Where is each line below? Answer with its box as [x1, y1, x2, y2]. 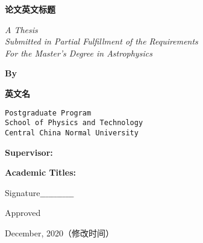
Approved [5, 206, 41, 219]
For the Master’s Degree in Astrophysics [5, 46, 152, 59]
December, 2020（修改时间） [5, 226, 114, 239]
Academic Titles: [5, 166, 77, 179]
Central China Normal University [5, 128, 139, 137]
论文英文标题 [5, 3, 55, 15]
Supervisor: [5, 146, 53, 158]
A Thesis [5, 23, 38, 35]
